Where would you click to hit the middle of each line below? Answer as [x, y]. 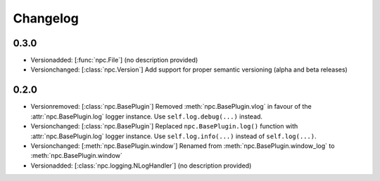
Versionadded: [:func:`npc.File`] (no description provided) [114, 60]
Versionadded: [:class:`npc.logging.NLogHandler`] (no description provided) [141, 166]
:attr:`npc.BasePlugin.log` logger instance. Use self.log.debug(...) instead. [147, 116]
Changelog [46, 18]
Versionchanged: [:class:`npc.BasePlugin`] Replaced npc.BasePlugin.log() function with [164, 126]
